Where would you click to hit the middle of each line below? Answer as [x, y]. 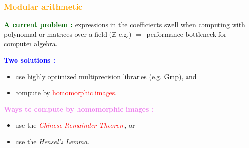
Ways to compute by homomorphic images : [79, 108]
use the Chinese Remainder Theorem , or [75, 125]
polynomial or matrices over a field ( [58, 34]
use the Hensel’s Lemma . [52, 141]
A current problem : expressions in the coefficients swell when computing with [124, 25]
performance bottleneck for [187, 34]
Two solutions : [30, 60]
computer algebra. [31, 43]
